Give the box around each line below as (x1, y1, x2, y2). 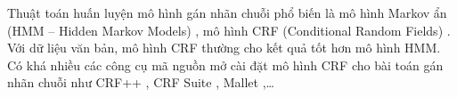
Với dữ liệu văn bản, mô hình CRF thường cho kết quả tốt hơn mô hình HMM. (7, 38, 441, 57)
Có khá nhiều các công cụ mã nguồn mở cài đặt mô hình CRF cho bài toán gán (7, 55, 444, 74)
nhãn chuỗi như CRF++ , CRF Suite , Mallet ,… (7, 73, 274, 92)
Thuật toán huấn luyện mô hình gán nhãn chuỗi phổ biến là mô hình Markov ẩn (7, 4, 447, 21)
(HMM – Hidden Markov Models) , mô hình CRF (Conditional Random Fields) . (7, 20, 451, 39)
